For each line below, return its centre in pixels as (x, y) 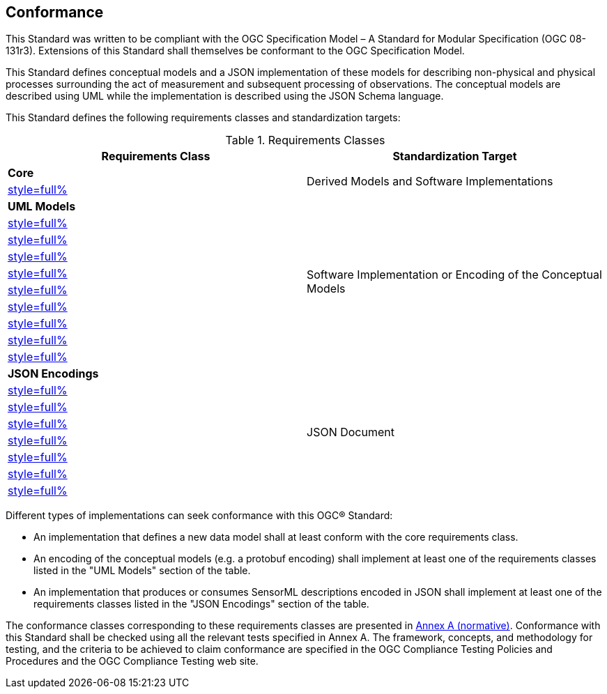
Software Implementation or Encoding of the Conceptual (454, 275)
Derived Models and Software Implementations (430, 182)
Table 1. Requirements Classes (305, 140)
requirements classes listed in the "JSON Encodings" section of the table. (201, 604)
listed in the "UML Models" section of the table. (142, 571)
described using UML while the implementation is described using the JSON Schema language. (225, 96)
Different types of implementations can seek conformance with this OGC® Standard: (199, 516)
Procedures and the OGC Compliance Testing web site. (132, 661)
